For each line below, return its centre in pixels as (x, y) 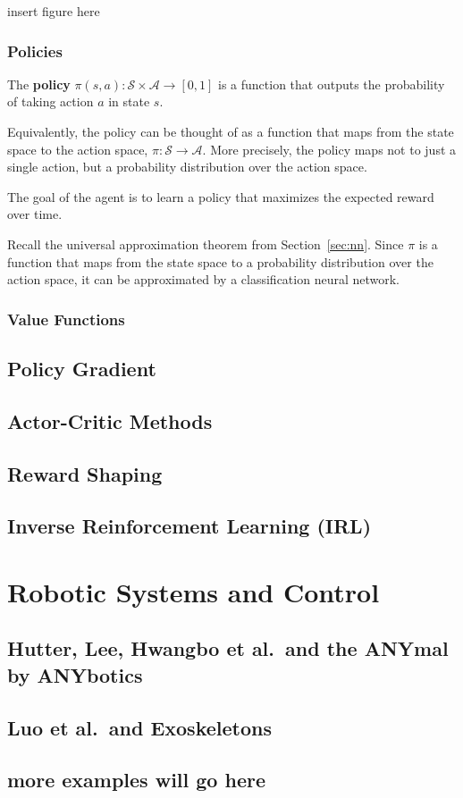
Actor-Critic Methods (110, 420)
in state (129, 101)
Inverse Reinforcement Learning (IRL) (189, 526)
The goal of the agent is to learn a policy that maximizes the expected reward (221, 196)
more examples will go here (136, 780)
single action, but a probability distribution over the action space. (187, 167)
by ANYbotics (75, 674)
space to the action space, (78, 149)
